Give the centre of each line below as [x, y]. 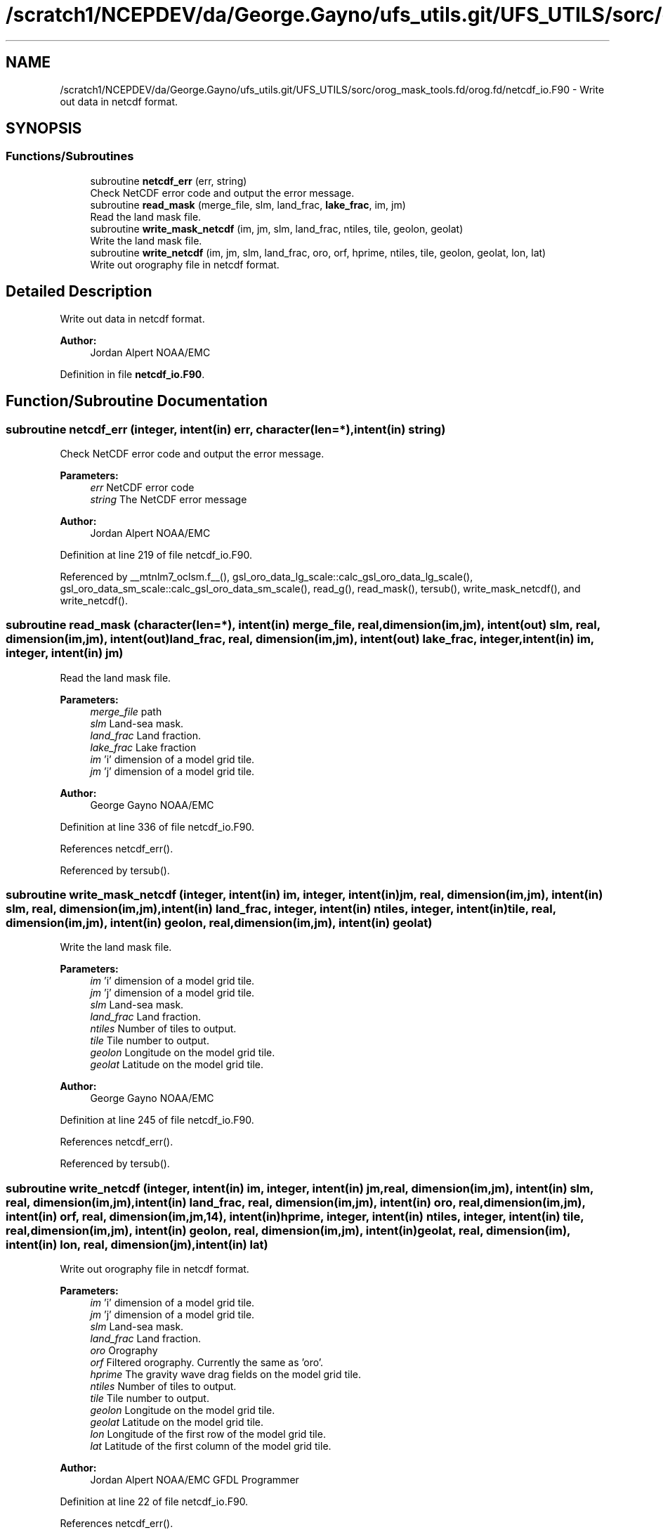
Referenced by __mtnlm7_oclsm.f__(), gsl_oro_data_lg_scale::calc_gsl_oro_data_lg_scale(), [267, 576]
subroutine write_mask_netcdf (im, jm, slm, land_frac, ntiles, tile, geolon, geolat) [277, 228]
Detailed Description [79, 292]
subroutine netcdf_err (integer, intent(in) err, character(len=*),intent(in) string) [226, 429]
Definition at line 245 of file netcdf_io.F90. [157, 1120]
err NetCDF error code [142, 487]
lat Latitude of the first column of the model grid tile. [211, 1446]
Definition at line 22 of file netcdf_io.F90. [154, 1502]
